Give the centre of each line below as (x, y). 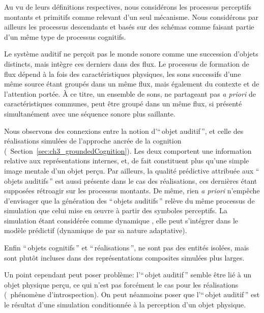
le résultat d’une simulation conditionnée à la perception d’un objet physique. (125, 305)
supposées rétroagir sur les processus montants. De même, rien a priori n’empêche (132, 191)
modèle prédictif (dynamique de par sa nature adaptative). (96, 230)
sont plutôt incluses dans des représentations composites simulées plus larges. (124, 257)
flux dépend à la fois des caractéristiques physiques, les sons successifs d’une (123, 74)
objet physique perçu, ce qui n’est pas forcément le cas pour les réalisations (121, 284)
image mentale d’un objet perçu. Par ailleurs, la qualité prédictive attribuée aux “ (132, 170)
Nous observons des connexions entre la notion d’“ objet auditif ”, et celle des (124, 131)
